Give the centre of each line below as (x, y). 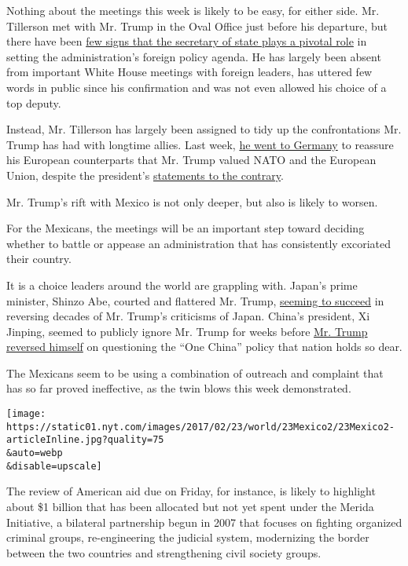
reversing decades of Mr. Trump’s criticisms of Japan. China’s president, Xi (188, 316)
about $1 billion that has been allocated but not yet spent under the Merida (190, 506)
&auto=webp (35, 453)
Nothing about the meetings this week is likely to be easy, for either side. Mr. (193, 10)
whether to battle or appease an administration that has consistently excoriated (198, 243)
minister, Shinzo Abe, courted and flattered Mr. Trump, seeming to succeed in (195, 300)
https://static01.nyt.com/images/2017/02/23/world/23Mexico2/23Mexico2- (200, 427)
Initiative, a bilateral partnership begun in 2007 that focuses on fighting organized (204, 522)
